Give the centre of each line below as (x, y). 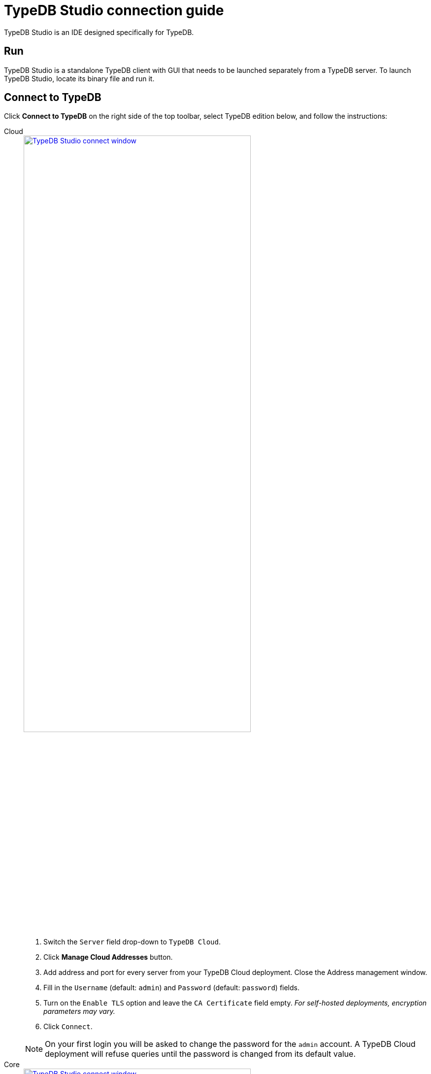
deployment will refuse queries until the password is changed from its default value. (200, 1054)
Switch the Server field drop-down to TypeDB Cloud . (132, 942)
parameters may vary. (79, 1011)
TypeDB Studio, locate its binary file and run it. (79, 78)
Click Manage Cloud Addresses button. (108, 957)
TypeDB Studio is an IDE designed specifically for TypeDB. (99, 32)
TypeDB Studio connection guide (114, 10)
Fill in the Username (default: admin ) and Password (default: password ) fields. (172, 988)
